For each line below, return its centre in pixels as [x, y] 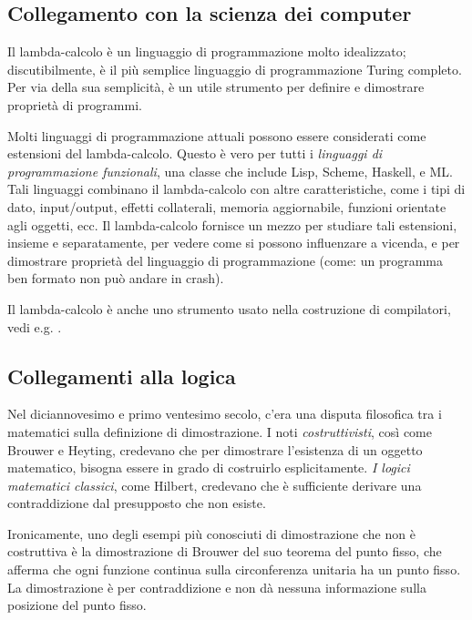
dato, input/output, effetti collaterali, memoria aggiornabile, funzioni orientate [227, 206]
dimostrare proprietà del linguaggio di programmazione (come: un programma [225, 260]
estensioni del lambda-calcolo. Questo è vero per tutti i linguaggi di [195, 153]
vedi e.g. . [35, 326]
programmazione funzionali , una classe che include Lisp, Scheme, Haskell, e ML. [230, 171]
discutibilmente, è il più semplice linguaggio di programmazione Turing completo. [235, 69]
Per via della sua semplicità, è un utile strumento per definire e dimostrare [216, 87]
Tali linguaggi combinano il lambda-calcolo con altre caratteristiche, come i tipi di [236, 189]
